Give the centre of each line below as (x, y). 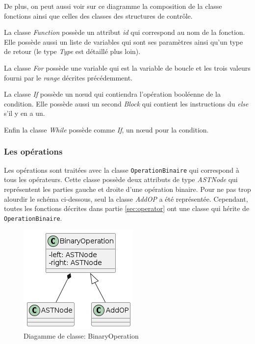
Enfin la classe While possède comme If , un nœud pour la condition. (106, 129)
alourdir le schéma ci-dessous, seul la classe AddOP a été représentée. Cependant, (126, 198)
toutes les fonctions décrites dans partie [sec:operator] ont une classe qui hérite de (127, 208)
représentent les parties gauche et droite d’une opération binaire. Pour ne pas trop (127, 189)
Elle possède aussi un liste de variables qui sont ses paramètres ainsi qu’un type (124, 41)
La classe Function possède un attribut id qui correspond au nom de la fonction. (125, 32)
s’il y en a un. (25, 113)
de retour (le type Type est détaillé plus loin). (72, 51)
